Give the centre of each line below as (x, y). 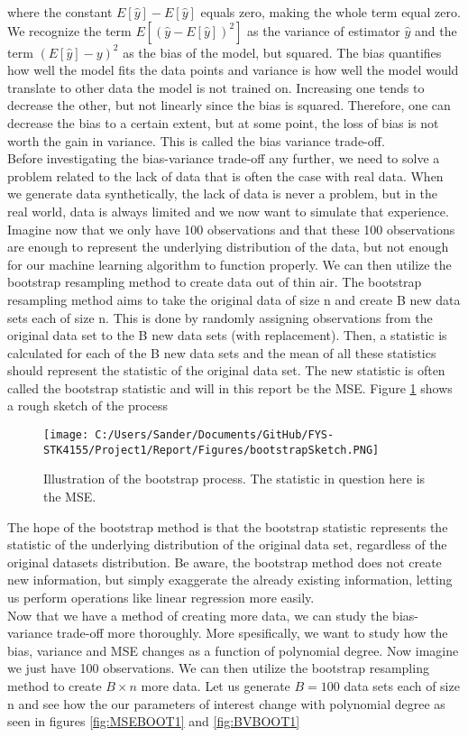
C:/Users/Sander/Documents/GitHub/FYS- (215, 435)
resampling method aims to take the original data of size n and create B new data (234, 299)
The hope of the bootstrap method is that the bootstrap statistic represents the (228, 526)
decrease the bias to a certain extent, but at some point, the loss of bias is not (223, 122)
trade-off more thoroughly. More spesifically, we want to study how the (252, 633)
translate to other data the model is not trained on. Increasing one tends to (216, 87)
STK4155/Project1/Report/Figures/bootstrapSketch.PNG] (211, 450)
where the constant (60, 12)
